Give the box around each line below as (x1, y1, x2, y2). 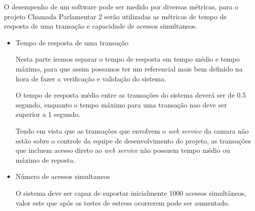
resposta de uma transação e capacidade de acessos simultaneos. (4, 21, 197, 31)
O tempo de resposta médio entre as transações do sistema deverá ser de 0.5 (15, 90, 246, 100)
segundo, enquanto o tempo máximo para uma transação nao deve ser (15, 99, 227, 109)
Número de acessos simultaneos (15, 171, 110, 181)
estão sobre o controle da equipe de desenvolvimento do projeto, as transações (15, 135, 251, 145)
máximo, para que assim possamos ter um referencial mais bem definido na (15, 63, 243, 73)
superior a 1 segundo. (15, 109, 80, 119)
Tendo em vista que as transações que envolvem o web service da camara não (15, 125, 249, 136)
